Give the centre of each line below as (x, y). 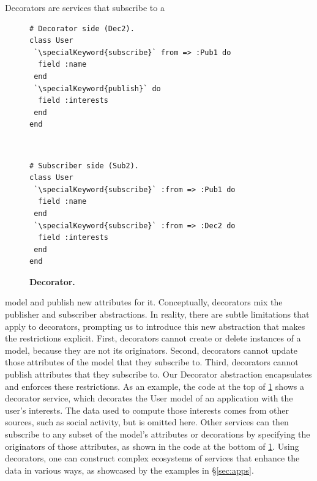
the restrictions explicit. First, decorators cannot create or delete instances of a (153, 338)
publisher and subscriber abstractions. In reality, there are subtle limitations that (157, 314)
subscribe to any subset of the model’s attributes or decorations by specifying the (158, 434)
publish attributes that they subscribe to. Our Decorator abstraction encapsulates (158, 374)
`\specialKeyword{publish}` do (97, 88)
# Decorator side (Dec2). (82, 28)
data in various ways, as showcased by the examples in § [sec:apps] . (129, 470)
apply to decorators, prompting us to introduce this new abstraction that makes (155, 326)
